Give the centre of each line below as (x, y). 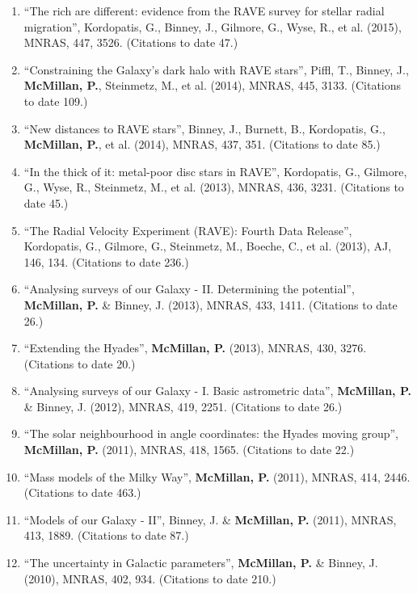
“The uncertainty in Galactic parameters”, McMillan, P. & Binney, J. (201, 563)
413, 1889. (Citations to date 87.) (106, 535)
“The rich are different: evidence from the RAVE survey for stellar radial (204, 11)
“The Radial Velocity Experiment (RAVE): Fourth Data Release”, (188, 230)
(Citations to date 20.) (80, 363)
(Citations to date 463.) (82, 492)
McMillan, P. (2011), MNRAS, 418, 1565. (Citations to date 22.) (189, 450)
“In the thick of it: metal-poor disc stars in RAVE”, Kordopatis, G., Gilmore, (215, 171)
